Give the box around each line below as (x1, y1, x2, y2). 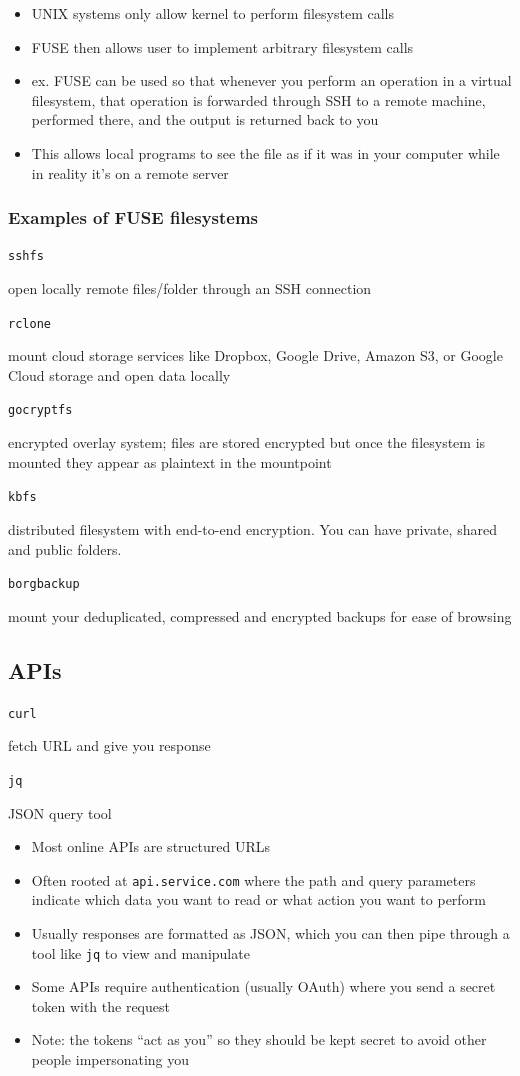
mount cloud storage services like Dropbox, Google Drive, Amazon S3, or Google (8, 345, 503, 366)
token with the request (31, 995, 170, 1016)
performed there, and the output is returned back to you (31, 109, 379, 130)
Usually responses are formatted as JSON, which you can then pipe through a (31, 922, 510, 943)
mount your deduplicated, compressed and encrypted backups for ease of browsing (8, 605, 512, 626)
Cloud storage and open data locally (8, 364, 231, 385)
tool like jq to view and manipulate (31, 942, 250, 963)
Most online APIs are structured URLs (31, 836, 271, 857)
